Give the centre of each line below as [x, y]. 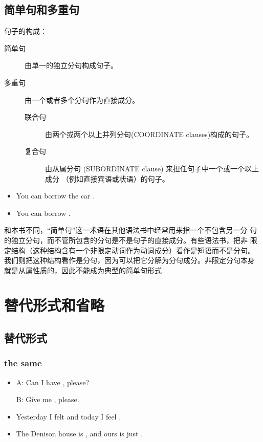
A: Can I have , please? [53, 382]
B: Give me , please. [48, 399]
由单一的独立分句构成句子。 [71, 65]
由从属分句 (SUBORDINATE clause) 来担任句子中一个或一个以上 [152, 168]
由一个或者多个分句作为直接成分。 [82, 100]
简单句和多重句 [42, 9]
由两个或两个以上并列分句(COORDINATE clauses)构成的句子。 [149, 134]
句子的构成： [26, 31]
